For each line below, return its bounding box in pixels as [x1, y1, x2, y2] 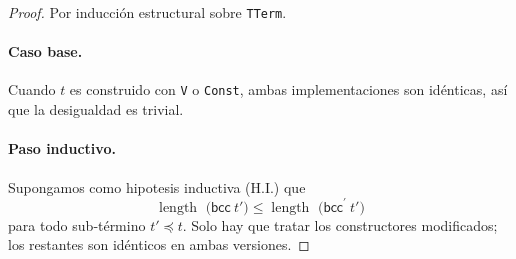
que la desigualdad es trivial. [8, 99, 184, 120]
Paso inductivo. [8, 138, 116, 159]
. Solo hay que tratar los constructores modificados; [182, 214, 498, 235]
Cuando [8, 79, 56, 100]
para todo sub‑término [8, 214, 146, 235]
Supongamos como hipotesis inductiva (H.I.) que [8, 176, 306, 197]
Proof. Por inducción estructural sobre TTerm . [8, 2, 287, 22]
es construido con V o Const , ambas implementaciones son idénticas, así [69, 79, 508, 100]
